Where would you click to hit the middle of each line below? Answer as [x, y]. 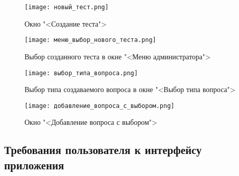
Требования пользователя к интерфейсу [103, 150]
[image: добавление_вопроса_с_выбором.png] [100, 106]
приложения [34, 164]
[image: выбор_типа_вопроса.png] [81, 73]
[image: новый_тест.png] [67, 7]
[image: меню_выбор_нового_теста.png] [90, 40]
